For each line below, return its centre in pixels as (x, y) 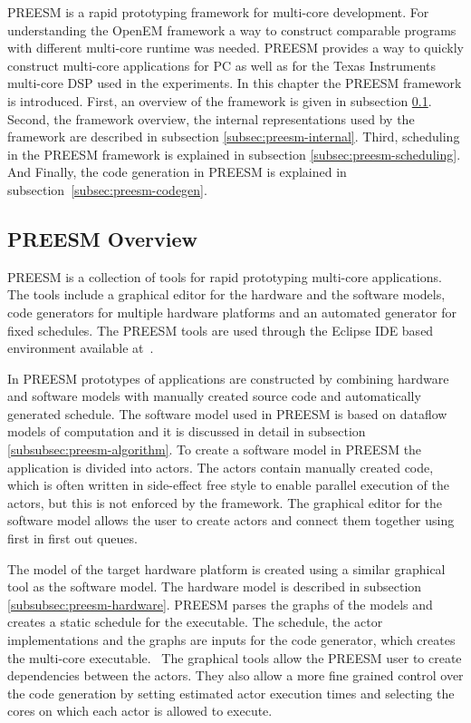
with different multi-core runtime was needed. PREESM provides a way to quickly (235, 48)
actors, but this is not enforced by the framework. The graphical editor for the (225, 502)
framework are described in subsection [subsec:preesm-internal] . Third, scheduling (234, 137)
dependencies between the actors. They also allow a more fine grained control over (235, 675)
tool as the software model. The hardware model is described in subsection (215, 586)
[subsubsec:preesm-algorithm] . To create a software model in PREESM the (215, 449)
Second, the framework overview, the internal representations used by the (211, 118)
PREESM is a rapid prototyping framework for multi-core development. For (218, 12)
